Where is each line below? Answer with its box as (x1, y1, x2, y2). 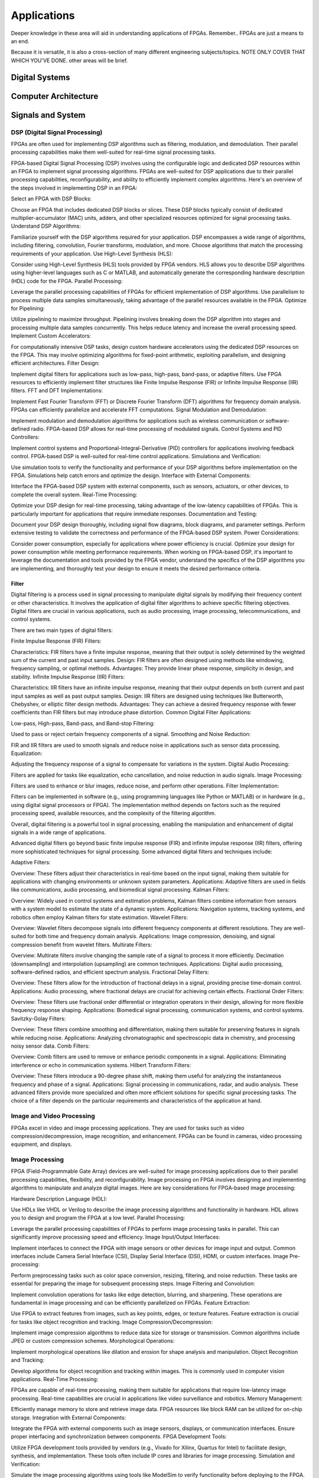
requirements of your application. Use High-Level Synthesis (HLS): (11, 250, 174, 257)
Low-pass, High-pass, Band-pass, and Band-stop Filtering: (11, 719, 155, 727)
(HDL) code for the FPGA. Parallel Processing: (11, 277, 123, 284)
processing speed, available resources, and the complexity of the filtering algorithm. (11, 810, 216, 817)
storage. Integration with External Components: (11, 1414, 126, 1421)
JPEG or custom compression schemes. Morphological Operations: (11, 1337, 175, 1344)
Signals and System (11, 110, 86, 120)
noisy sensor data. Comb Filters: (11, 1042, 90, 1049)
